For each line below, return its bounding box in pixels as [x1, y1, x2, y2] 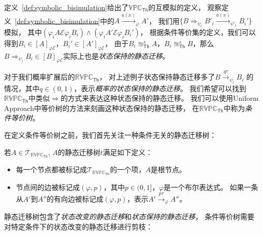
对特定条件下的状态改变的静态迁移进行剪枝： [4, 221, 153, 231]
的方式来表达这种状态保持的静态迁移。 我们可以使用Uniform [61, 93, 259, 103]
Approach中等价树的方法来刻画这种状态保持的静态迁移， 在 [4, 102, 199, 113]
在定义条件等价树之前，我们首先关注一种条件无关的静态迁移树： [4, 129, 216, 140]
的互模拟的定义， [148, 2, 205, 12]
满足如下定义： [103, 146, 153, 157]
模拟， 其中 [4, 26, 42, 37]
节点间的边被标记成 [16, 182, 80, 192]
